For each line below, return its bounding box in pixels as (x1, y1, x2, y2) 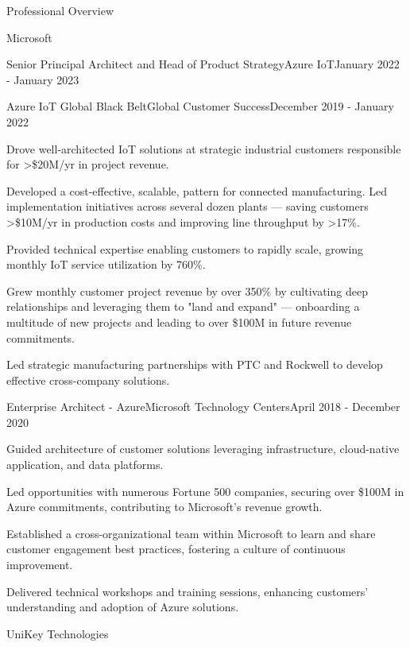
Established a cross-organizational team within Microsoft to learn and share (6, 525, 376, 541)
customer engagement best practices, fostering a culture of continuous (6, 540, 346, 557)
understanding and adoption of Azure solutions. (6, 599, 239, 615)
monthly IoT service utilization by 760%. (6, 256, 206, 273)
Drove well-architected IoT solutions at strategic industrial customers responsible (6, 140, 401, 157)
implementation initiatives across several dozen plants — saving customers (6, 198, 369, 215)
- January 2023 (6, 71, 79, 87)
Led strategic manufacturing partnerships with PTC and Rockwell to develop (6, 356, 383, 373)
